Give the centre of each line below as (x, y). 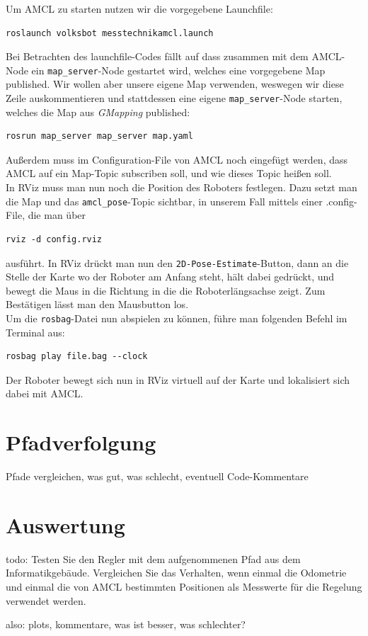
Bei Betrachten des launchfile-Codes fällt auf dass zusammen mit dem (157, 56)
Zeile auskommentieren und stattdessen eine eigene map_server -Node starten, (174, 98)
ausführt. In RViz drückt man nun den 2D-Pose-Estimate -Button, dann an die (177, 262)
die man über (57, 215)
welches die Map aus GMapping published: (98, 112)
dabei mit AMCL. (45, 393)
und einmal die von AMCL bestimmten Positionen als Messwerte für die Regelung (184, 586)
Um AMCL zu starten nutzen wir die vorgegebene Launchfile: (139, 8)
